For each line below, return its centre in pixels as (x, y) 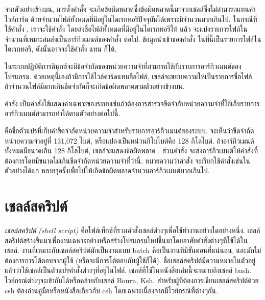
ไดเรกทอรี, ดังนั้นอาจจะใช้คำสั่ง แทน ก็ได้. (61, 49)
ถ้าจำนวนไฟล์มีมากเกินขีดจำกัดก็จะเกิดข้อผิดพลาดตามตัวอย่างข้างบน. (95, 86)
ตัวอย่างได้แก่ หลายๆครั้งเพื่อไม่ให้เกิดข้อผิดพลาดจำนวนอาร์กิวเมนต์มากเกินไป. (107, 170)
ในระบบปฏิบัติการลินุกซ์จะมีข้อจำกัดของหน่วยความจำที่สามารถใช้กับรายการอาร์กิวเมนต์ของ (123, 66)
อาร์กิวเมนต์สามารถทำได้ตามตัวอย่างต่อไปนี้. (63, 113)
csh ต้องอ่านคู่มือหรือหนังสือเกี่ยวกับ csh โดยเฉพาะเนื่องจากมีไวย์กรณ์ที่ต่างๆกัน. (111, 290)
